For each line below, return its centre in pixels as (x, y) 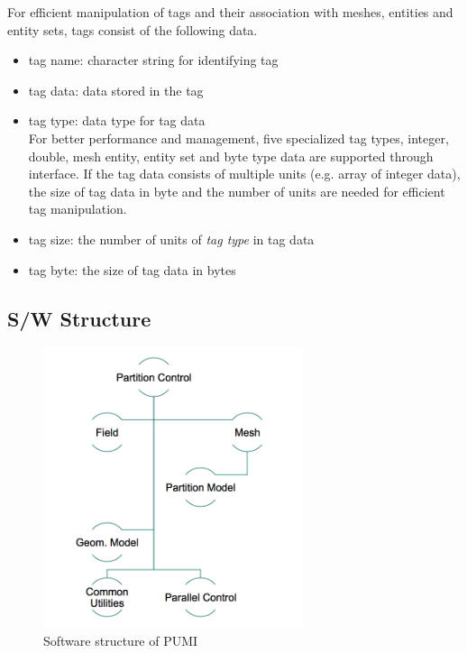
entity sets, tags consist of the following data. (133, 29)
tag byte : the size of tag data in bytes (132, 269)
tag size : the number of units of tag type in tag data (171, 239)
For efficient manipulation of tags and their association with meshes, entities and (230, 12)
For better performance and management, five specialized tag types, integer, (238, 138)
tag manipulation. (78, 209)
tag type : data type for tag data (117, 120)
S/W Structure (79, 318)
